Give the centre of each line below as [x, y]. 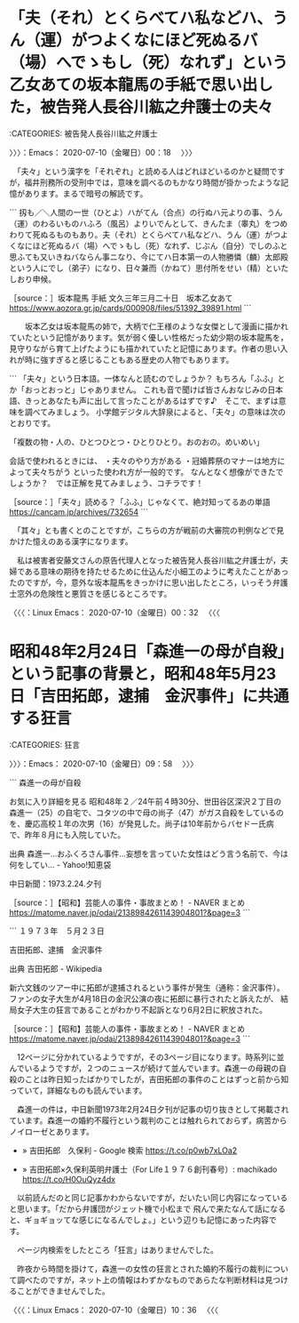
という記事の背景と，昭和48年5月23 [143, 674]
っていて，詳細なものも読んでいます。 [78, 1090]
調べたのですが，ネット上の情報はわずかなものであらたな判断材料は [141, 1279]
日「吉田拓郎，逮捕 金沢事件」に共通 [149, 697]
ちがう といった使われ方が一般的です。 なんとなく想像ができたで [165, 471]
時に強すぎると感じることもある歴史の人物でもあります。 [127, 359]
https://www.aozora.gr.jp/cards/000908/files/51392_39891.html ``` [130, 308]
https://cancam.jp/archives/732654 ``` [79, 511]
